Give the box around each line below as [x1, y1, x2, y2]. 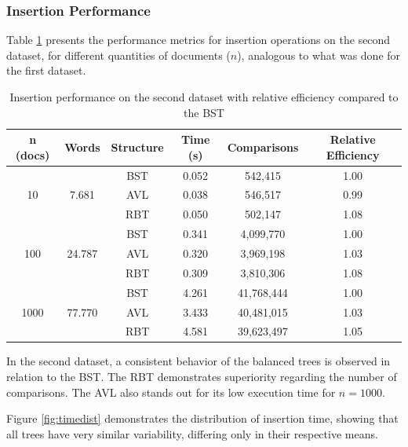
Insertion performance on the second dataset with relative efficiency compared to [9, 89, 399, 104]
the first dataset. [6, 62, 86, 79]
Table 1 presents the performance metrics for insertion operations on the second [6, 31, 391, 48]
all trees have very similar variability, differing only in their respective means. [6, 425, 378, 442]
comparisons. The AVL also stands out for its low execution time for [6, 383, 336, 400]
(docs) [15, 146, 50, 163]
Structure [111, 138, 164, 155]
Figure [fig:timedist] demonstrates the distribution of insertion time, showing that [6, 410, 399, 427]
